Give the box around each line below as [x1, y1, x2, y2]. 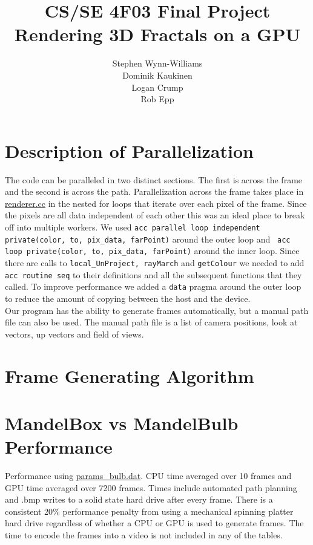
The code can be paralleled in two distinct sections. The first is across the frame [5, 173, 303, 186]
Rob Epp [140, 93, 174, 105]
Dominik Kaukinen [122, 68, 193, 81]
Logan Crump [131, 80, 183, 93]
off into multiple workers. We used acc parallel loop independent [5, 221, 260, 233]
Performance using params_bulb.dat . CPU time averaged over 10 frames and [5, 469, 292, 481]
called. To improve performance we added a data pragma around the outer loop [5, 280, 301, 293]
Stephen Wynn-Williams [112, 57, 203, 70]
